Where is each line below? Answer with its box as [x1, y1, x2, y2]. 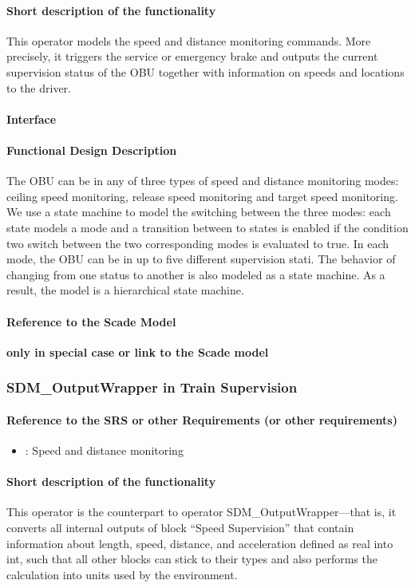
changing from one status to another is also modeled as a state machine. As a [6, 266, 385, 282]
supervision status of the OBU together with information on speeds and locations [6, 63, 405, 80]
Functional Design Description [6, 141, 177, 158]
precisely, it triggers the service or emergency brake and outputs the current [6, 48, 378, 65]
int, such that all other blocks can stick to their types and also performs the [6, 551, 377, 567]
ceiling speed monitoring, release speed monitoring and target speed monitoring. [6, 187, 398, 204]
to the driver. [6, 79, 71, 96]
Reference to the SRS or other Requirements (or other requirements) [6, 411, 397, 428]
